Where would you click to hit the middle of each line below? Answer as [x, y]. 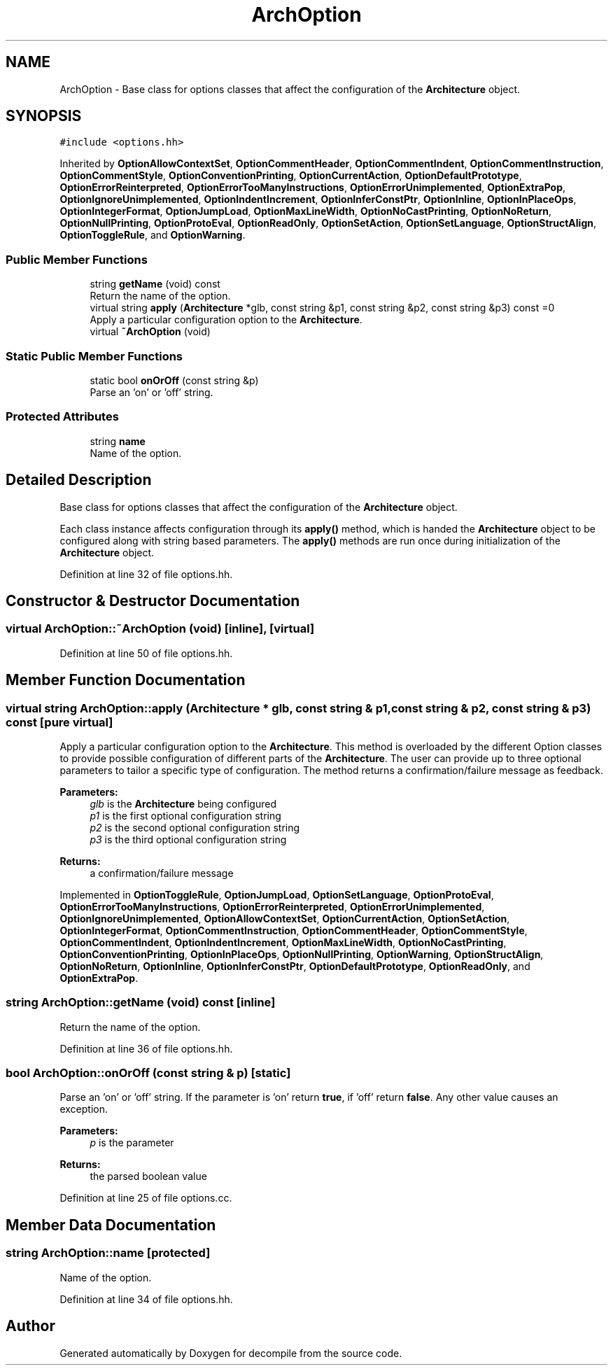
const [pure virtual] [59, 722]
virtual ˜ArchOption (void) [150, 332]
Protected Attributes [62, 417]
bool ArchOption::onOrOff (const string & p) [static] [148, 1073]
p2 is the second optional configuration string [195, 827]
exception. [84, 1109]
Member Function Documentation [126, 680]
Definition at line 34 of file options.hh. [146, 1299]
